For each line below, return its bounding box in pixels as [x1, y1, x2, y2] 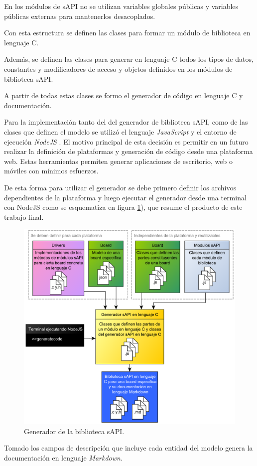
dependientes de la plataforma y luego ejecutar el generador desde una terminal [4, 192, 247, 202]
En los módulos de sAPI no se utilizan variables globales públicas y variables [4, 1, 239, 11]
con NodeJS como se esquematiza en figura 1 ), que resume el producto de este [4, 202, 243, 212]
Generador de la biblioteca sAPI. [24, 426, 125, 436]
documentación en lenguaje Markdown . [4, 452, 123, 463]
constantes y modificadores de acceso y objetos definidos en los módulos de [4, 63, 233, 74]
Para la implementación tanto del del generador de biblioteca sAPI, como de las [4, 117, 248, 127]
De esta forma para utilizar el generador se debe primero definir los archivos [4, 182, 236, 192]
